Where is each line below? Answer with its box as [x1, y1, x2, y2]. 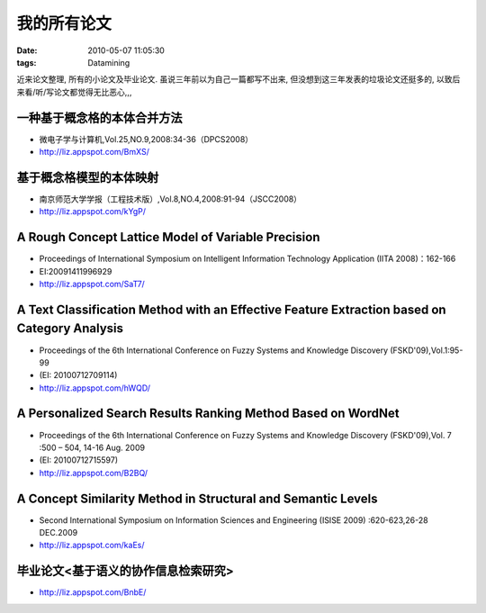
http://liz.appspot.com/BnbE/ [39, 587, 147, 598]
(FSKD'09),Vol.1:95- [390, 345, 463, 356]
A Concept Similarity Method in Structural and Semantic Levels [16, 491, 378, 506]
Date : [16, 45, 38, 56]
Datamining [87, 57, 130, 68]
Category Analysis [16, 320, 124, 337]
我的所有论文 [16, 14, 112, 33]
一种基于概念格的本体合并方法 [16, 110, 183, 125]
